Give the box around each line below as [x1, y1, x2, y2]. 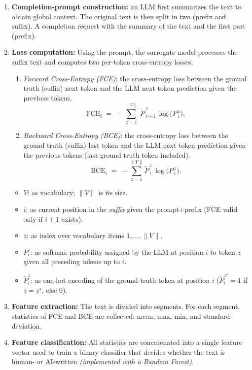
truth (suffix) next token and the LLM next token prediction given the [23, 83, 237, 93]
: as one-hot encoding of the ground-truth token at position [30, 275, 210, 285]
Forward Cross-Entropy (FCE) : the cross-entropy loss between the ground [23, 73, 247, 83]
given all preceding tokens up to [23, 256, 120, 267]
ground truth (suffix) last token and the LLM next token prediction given [23, 140, 246, 150]
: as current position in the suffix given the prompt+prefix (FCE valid [26, 203, 238, 214]
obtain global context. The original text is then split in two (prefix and [11, 11, 226, 21]
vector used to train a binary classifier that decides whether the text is [11, 346, 225, 357]
